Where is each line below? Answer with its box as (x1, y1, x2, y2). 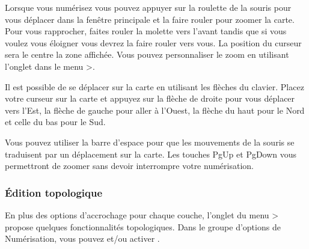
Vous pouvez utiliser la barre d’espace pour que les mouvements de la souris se (5, 135, 295, 148)
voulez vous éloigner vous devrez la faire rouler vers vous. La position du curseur (5, 36, 302, 49)
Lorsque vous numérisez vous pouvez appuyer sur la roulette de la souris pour (5, 1, 292, 13)
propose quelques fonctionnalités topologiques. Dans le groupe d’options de (5, 220, 281, 233)
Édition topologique (5, 185, 103, 200)
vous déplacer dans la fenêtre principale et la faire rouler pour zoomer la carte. (5, 13, 295, 25)
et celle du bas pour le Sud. (5, 115, 106, 128)
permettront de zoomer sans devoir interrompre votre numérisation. (5, 159, 254, 172)
